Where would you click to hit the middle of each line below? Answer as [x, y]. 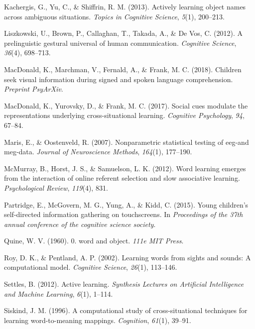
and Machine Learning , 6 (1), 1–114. [59, 293]
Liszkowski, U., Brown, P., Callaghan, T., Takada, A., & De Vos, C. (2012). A [123, 33]
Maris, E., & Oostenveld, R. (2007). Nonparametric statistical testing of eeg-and [127, 142]
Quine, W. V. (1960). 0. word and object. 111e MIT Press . [94, 241]
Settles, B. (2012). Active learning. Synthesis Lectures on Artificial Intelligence [124, 284]
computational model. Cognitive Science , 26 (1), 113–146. [91, 267]
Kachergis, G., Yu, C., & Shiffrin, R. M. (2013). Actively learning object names [125, 6]
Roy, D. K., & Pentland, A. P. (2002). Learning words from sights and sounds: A [127, 257]
